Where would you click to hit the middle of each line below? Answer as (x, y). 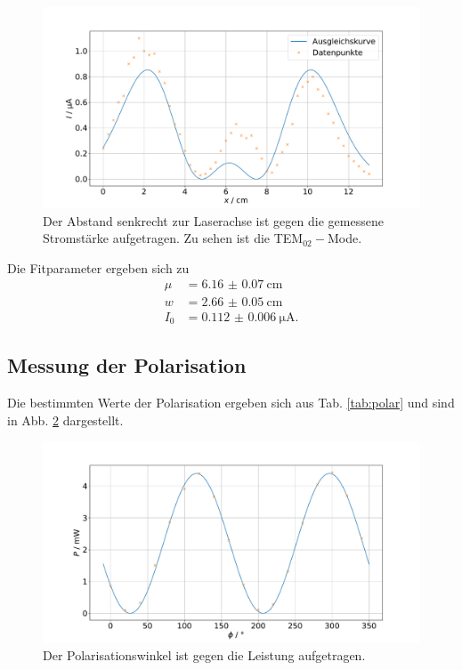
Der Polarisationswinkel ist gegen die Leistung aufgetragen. (204, 655)
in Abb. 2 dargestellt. (65, 420)
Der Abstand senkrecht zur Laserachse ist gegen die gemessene (213, 220)
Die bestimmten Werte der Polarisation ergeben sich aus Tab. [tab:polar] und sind (231, 403)
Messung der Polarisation (127, 365)
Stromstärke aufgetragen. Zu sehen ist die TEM (173, 238)
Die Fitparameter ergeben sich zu (98, 267)
